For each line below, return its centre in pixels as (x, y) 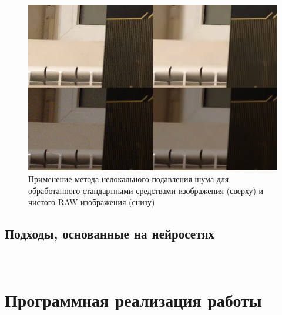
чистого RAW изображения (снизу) (92, 202)
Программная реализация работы (133, 299)
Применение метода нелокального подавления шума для (129, 178)
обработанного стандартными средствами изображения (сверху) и (146, 190)
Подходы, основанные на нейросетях (110, 234)
